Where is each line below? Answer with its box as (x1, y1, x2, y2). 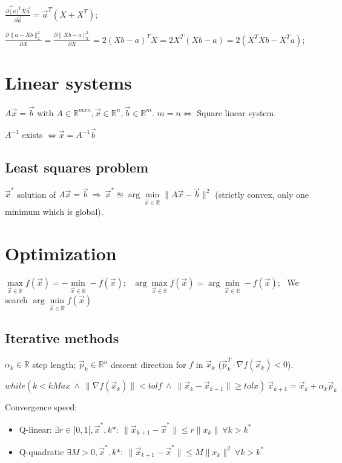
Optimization (5, 240, 117, 265)
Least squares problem (5, 157, 149, 176)
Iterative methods (5, 328, 119, 347)
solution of (17, 188, 56, 200)
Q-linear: (19, 422, 52, 435)
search (5, 293, 28, 306)
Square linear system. (197, 106, 277, 119)
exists (22, 128, 43, 140)
